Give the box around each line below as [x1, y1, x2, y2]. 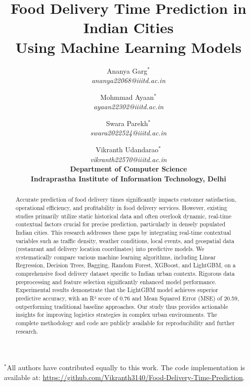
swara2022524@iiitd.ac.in [90, 128, 167, 138]
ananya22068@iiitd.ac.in [91, 75, 166, 86]
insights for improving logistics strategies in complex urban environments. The [15, 310, 217, 319]
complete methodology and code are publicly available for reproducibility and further [15, 319, 235, 327]
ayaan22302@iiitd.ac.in [93, 101, 164, 112]
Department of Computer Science [70, 164, 187, 174]
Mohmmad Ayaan [100, 91, 154, 102]
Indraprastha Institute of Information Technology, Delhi [31, 173, 226, 183]
